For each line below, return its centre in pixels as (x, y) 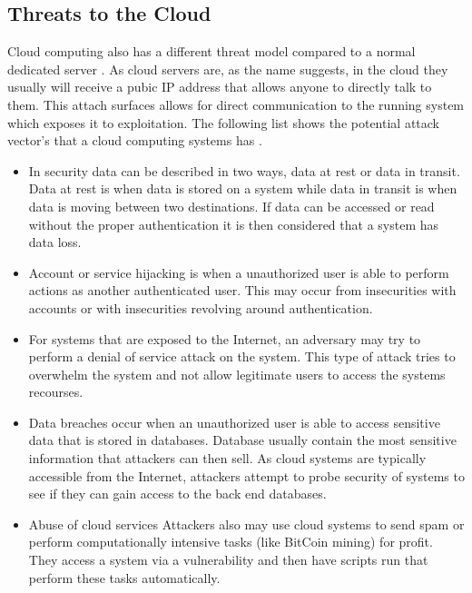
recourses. (56, 392)
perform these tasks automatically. (124, 577)
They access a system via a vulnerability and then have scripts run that (228, 560)
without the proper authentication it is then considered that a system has (234, 224)
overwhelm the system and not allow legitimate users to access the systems (237, 374)
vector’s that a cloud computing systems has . (135, 140)
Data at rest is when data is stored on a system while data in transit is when (243, 188)
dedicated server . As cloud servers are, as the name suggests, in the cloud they (228, 69)
